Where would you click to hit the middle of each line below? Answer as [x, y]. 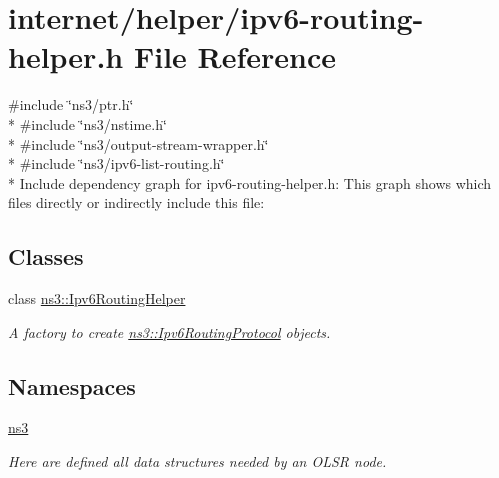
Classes [46, 256]
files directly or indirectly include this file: [136, 202]
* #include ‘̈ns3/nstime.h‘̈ [87, 123]
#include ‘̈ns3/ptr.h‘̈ [71, 104]
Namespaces [72, 385]
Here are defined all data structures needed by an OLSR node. [197, 461]
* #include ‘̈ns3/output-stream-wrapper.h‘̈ [138, 143]
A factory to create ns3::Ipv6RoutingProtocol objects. [169, 331]
